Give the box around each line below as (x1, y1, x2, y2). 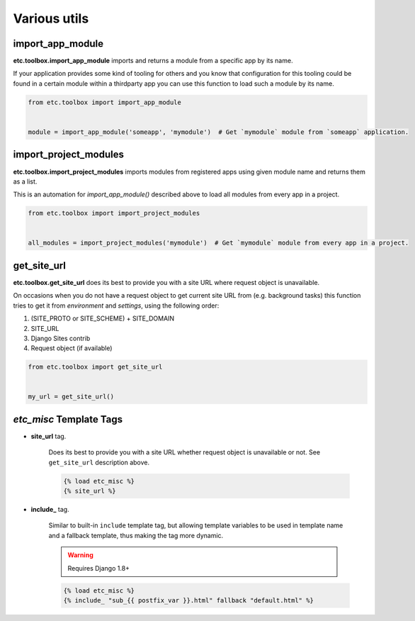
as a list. (13, 177, 38, 186)
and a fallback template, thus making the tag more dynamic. (48, 531, 224, 539)
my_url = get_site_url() (28, 393, 115, 401)
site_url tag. (30, 432, 67, 440)
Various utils (13, 11, 89, 26)
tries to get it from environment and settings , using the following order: (13, 301, 220, 310)
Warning (67, 551, 93, 559)
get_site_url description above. (48, 458, 150, 466)
